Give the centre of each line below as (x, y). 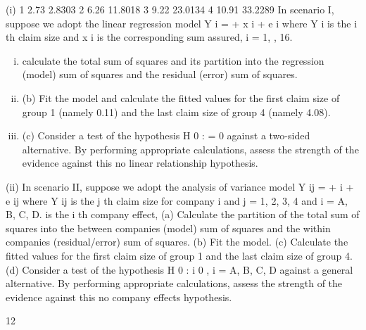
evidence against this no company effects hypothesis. (119, 297)
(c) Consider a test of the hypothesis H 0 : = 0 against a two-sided (166, 135)
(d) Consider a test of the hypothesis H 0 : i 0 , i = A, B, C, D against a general (179, 269)
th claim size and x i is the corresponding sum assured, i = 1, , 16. (149, 37)
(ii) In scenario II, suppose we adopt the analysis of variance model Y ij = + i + (180, 186)
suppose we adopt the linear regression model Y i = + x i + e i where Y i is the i (182, 23)
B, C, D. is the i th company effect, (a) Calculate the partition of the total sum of (183, 214)
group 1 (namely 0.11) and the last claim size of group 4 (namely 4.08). (176, 112)
